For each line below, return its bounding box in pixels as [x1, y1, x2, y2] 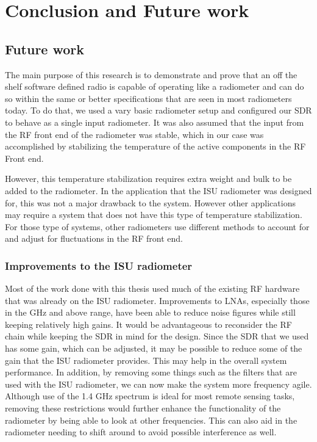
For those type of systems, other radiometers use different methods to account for [5, 220, 310, 233]
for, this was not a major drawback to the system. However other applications [5, 196, 296, 209]
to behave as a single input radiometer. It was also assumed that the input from [5, 115, 304, 128]
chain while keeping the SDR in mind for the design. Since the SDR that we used [5, 330, 309, 342]
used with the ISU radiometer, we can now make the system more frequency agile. [5, 377, 312, 390]
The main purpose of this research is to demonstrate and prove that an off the [5, 68, 297, 81]
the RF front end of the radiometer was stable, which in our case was [5, 128, 264, 140]
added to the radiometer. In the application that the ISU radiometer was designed [5, 184, 312, 197]
